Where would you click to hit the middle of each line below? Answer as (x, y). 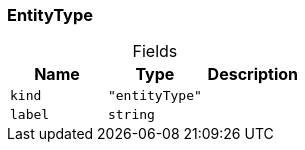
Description (253, 74)
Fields (155, 51)
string (131, 115)
